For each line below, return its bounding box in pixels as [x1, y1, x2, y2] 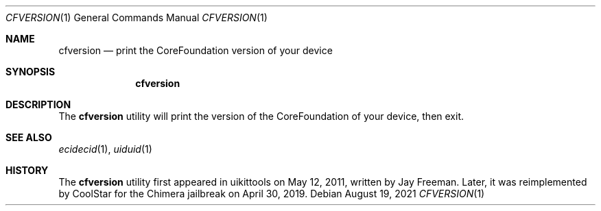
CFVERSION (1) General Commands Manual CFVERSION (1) [5, 12, 268, 23]
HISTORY [5, 164, 49, 176]
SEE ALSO [5, 132, 52, 143]
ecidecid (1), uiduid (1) [58, 143, 152, 155]
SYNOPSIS [5, 66, 56, 77]
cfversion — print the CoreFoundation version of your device [58, 45, 333, 56]
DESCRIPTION [5, 99, 71, 110]
